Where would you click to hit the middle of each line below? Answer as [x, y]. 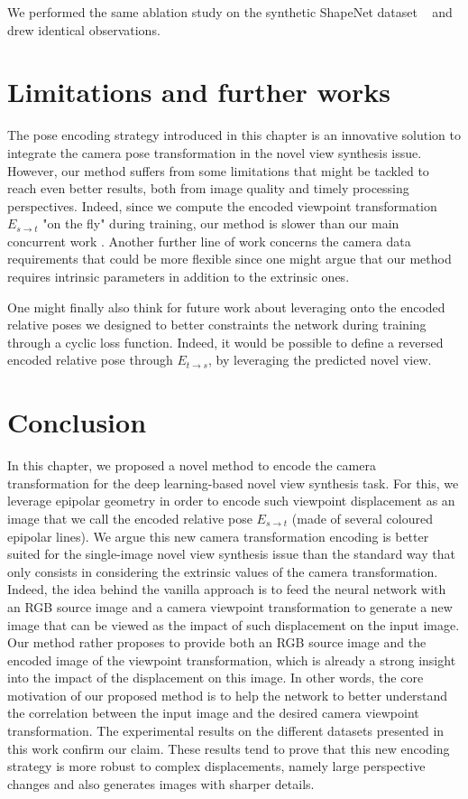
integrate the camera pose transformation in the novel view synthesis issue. [215, 152]
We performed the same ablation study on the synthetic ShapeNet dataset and [230, 12]
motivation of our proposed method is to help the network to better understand [228, 695]
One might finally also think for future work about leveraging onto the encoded [226, 307]
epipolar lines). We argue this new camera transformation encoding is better [218, 536]
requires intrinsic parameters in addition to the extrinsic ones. [179, 277]
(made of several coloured [362, 518]
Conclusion [77, 422]
